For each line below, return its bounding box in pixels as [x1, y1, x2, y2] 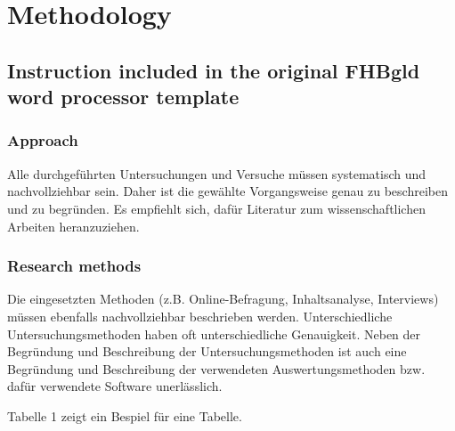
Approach [7, 129, 78, 151]
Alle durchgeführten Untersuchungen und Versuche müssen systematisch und [7, 164, 427, 183]
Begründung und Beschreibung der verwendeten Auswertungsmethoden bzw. [7, 359, 426, 378]
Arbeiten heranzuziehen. [7, 216, 140, 235]
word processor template [7, 83, 240, 110]
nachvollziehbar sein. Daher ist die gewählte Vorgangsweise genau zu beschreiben [7, 182, 448, 200]
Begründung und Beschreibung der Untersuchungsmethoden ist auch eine [7, 342, 407, 361]
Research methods [7, 255, 142, 277]
